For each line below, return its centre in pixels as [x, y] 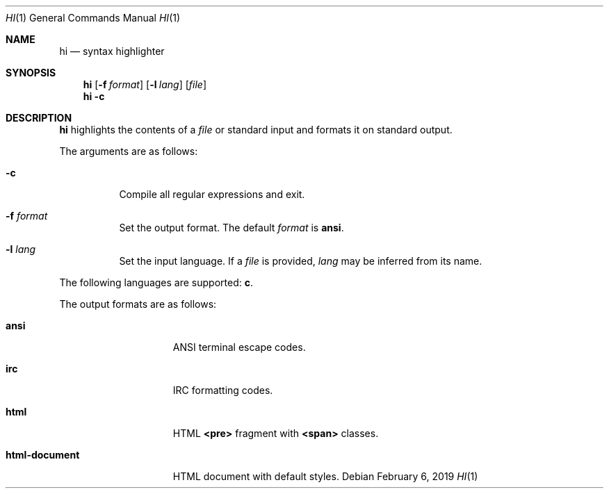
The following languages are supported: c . [156, 282]
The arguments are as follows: [129, 151]
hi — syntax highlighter [112, 51]
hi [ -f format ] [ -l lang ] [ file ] [145, 84]
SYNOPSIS [31, 73]
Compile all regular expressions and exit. [212, 194]
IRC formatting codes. [223, 390]
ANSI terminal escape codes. [239, 347]
